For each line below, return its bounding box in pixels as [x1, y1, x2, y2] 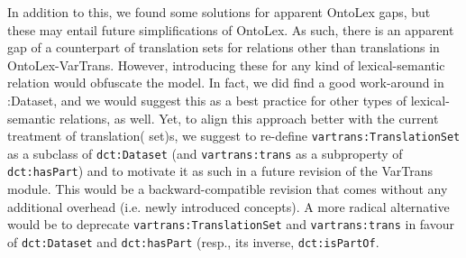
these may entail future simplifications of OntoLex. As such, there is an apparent [7, 20, 454, 39]
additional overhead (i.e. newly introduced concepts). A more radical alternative [7, 197, 450, 216]
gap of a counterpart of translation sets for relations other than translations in [7, 38, 440, 57]
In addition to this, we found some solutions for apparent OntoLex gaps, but [7, 3, 431, 21]
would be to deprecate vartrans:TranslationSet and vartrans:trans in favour [7, 215, 454, 234]
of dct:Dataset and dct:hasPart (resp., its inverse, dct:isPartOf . [7, 232, 379, 251]
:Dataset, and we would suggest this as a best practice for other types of [7, 90, 407, 109]
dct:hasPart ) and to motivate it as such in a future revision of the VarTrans [7, 161, 433, 180]
